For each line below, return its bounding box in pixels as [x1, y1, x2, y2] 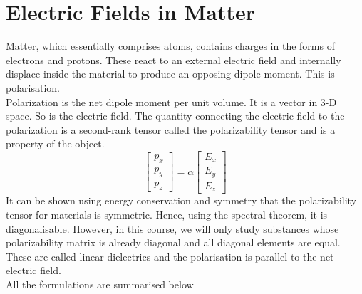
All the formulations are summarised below [6, 276, 194, 291]
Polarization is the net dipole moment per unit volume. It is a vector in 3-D [6, 94, 337, 109]
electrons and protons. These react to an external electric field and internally [6, 52, 341, 67]
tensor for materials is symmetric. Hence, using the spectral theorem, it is [6, 206, 328, 221]
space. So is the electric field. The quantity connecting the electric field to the [6, 108, 345, 123]
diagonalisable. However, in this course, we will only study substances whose [6, 221, 339, 236]
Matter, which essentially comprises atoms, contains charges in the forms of [6, 38, 335, 53]
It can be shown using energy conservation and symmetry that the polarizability [6, 193, 357, 208]
